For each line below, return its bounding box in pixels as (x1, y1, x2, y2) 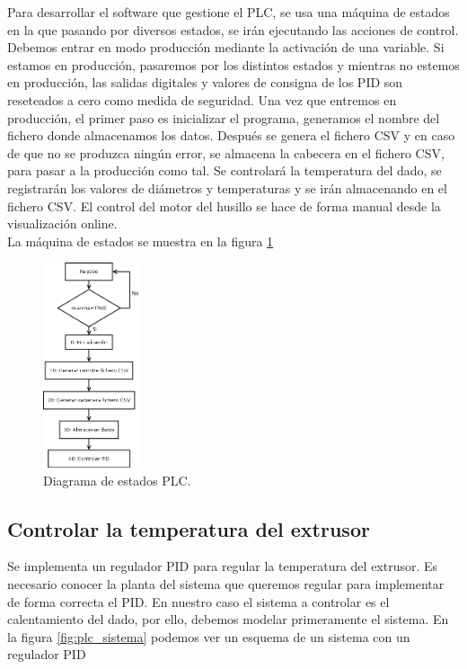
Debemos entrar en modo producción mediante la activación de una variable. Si (7, 38, 445, 57)
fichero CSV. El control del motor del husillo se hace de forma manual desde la (7, 196, 441, 215)
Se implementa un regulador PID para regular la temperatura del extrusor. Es (7, 557, 438, 575)
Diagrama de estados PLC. (43, 470, 191, 489)
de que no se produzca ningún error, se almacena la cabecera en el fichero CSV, (7, 143, 445, 162)
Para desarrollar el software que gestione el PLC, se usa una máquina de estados (7, 3, 450, 21)
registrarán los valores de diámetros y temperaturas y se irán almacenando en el (7, 178, 447, 197)
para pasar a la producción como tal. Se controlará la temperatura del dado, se (7, 161, 442, 180)
